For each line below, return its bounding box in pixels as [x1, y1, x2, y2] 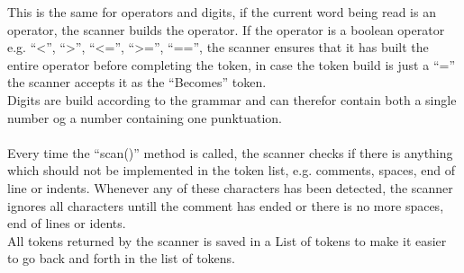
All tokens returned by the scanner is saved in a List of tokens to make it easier [7, 231, 447, 250]
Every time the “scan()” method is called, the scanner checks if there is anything [7, 143, 453, 162]
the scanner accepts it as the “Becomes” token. [7, 73, 267, 92]
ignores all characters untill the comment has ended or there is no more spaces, [7, 196, 444, 215]
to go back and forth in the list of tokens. [7, 249, 235, 268]
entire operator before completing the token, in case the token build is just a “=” [7, 55, 455, 74]
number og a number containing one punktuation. [7, 108, 283, 127]
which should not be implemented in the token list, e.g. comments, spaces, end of [7, 161, 455, 180]
